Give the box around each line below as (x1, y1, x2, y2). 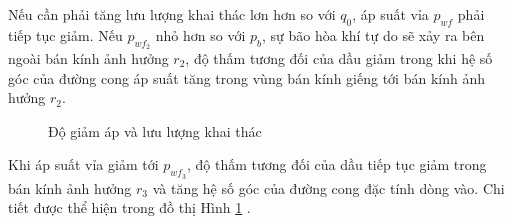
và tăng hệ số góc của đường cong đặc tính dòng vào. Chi (152, 177, 505, 198)
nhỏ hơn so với (155, 24, 246, 45)
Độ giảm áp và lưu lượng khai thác (48, 120, 262, 141)
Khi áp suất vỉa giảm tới (8, 154, 159, 175)
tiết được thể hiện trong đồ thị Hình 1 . (8, 197, 251, 218)
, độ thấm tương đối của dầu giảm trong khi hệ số (185, 48, 493, 68)
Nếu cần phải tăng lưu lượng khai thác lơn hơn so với (8, 4, 336, 24)
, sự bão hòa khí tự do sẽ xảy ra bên (261, 24, 485, 45)
